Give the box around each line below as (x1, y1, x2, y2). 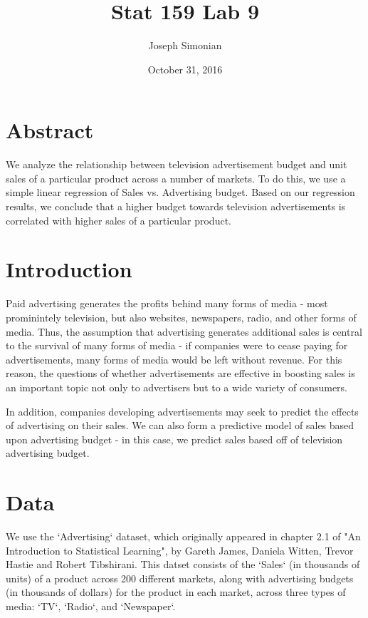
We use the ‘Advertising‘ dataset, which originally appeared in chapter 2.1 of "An (6, 529, 361, 543)
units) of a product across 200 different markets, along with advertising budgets (6, 570, 354, 585)
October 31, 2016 (147, 61, 223, 76)
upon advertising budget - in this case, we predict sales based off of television (6, 431, 343, 446)
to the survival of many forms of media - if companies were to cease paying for (6, 338, 348, 353)
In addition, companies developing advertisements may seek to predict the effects (6, 403, 359, 418)
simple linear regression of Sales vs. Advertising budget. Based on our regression (6, 185, 355, 200)
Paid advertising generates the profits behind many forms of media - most (6, 296, 328, 311)
